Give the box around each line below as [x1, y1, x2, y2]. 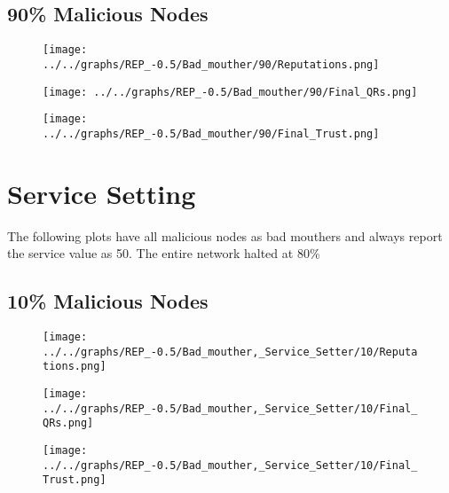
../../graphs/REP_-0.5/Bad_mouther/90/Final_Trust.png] [43, 127, 380, 140]
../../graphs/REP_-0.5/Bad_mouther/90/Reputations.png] [43, 58, 380, 71]
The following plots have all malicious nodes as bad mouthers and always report [7, 226, 443, 245]
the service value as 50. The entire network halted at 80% [7, 244, 320, 262]
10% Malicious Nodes [7, 287, 209, 315]
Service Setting [7, 175, 196, 211]
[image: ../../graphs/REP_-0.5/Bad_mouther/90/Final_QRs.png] [43, 85, 418, 98]
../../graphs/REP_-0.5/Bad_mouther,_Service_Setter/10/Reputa [43, 345, 418, 358]
